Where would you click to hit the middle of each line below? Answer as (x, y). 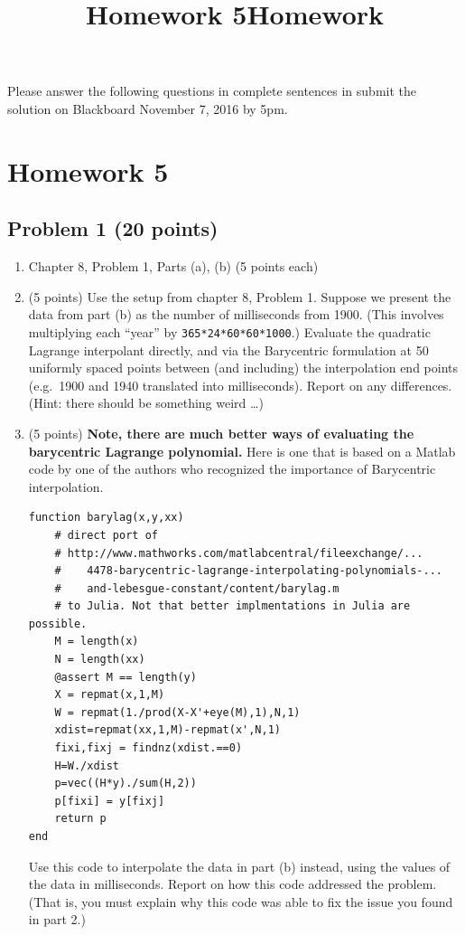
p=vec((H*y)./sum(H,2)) (126, 784)
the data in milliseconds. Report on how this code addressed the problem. (232, 884)
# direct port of (106, 535)
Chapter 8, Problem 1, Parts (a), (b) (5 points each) (173, 266)
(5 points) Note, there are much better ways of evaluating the (221, 433)
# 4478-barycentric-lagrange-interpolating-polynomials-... (248, 571)
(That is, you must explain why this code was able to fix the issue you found (241, 901)
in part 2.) (57, 919)
